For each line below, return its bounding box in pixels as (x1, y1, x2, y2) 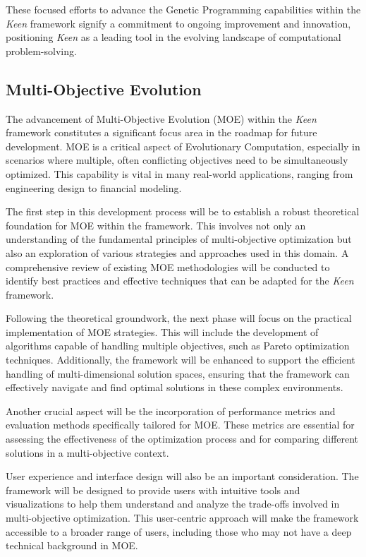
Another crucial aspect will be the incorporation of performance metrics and (6, 403, 336, 418)
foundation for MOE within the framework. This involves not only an (6, 217, 306, 232)
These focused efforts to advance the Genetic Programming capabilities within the (6, 2, 361, 16)
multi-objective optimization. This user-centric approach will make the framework (6, 510, 359, 525)
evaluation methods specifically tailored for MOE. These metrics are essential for (6, 417, 355, 432)
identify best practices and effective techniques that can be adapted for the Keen (6, 273, 354, 288)
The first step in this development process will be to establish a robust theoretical (6, 204, 360, 219)
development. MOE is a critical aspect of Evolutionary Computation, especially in (6, 138, 360, 153)
